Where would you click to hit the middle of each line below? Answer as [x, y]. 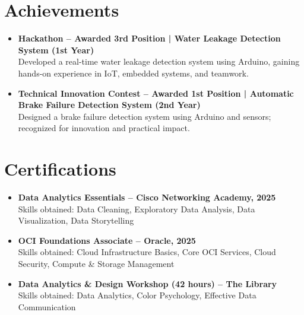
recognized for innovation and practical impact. [104, 128]
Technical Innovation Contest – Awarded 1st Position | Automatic [156, 93]
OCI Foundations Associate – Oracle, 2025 [107, 240]
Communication [47, 306]
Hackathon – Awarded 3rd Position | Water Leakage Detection [149, 38]
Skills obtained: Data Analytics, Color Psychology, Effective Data [137, 295]
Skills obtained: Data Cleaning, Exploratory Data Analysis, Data [137, 209]
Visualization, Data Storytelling [76, 220]
